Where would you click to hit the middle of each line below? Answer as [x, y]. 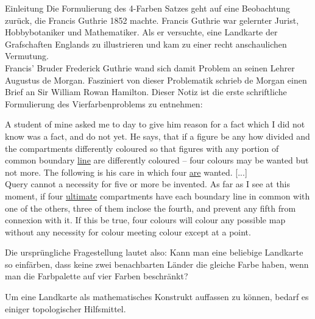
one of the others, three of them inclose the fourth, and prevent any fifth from [150, 208]
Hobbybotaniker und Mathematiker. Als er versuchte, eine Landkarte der [141, 32]
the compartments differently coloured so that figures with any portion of [142, 148]
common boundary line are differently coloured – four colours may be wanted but [157, 160]
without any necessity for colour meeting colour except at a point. [128, 231]
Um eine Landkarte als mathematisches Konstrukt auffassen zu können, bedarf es [157, 297]
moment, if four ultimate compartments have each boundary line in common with [157, 195]
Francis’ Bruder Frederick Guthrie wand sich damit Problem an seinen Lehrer [150, 67]
